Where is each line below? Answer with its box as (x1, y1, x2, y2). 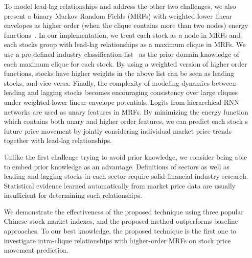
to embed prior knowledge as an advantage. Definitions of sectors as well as (4, 161, 229, 171)
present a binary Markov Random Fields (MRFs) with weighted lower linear (4, 10, 232, 21)
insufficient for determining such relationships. (4, 190, 142, 200)
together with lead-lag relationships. (4, 135, 112, 145)
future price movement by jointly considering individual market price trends (4, 125, 232, 136)
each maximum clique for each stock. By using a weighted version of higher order (4, 58, 247, 69)
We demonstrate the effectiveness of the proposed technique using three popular (4, 206, 244, 216)
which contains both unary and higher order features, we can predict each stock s (4, 116, 248, 126)
